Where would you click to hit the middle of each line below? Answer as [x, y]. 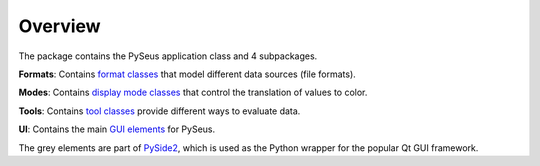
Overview [59, 26]
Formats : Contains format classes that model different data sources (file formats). [187, 74]
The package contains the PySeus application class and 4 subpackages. [168, 56]
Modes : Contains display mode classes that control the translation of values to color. [193, 92]
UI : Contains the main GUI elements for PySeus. [117, 129]
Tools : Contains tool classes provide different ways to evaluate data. [159, 111]
